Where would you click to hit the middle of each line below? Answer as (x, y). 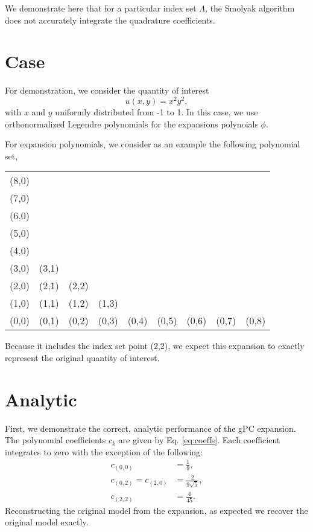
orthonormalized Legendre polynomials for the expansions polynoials (131, 123)
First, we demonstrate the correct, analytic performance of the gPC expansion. (150, 428)
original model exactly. (47, 522)
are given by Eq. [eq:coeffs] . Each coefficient (199, 440)
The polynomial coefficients (55, 440)
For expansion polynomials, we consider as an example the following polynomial (153, 144)
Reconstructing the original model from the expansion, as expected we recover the (156, 510)
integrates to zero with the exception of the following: (104, 451)
